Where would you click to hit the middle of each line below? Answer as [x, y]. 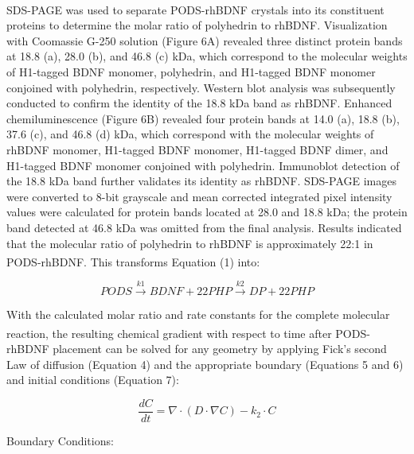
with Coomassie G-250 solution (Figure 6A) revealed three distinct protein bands [205, 40]
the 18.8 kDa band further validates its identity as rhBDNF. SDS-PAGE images [201, 181]
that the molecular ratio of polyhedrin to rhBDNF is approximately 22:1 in [190, 243]
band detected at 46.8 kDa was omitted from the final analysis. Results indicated [204, 227]
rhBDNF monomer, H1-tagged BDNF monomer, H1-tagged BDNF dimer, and [197, 149]
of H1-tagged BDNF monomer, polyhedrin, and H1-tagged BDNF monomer [191, 72]
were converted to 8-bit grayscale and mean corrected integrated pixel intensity [199, 196]
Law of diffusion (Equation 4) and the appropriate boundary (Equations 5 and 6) [205, 364]
